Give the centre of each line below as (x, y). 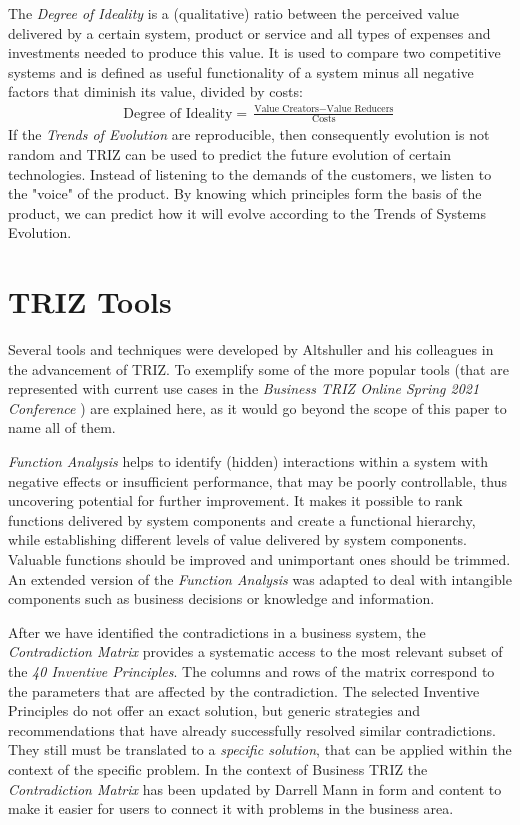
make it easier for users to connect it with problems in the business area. (231, 808)
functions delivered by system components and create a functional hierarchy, (242, 519)
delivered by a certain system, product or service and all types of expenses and (249, 32)
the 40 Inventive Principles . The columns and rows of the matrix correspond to (251, 670)
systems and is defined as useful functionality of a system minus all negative (241, 71)
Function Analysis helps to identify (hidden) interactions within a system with (248, 461)
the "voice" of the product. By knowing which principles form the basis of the (245, 193)
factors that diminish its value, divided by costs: (155, 91)
